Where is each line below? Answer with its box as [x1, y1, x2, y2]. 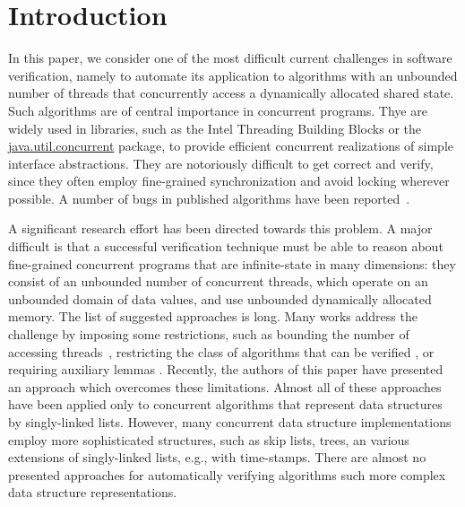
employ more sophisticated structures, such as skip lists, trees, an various [8, 430, 409, 449]
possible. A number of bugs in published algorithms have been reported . [8, 188, 410, 207]
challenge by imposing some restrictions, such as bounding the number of [8, 325, 409, 344]
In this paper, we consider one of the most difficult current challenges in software [8, 48, 452, 67]
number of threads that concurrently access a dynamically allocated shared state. [8, 83, 454, 102]
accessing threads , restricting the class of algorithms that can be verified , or [8, 342, 435, 361]
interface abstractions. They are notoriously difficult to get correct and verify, [8, 153, 434, 172]
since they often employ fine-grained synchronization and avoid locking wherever [8, 171, 450, 190]
